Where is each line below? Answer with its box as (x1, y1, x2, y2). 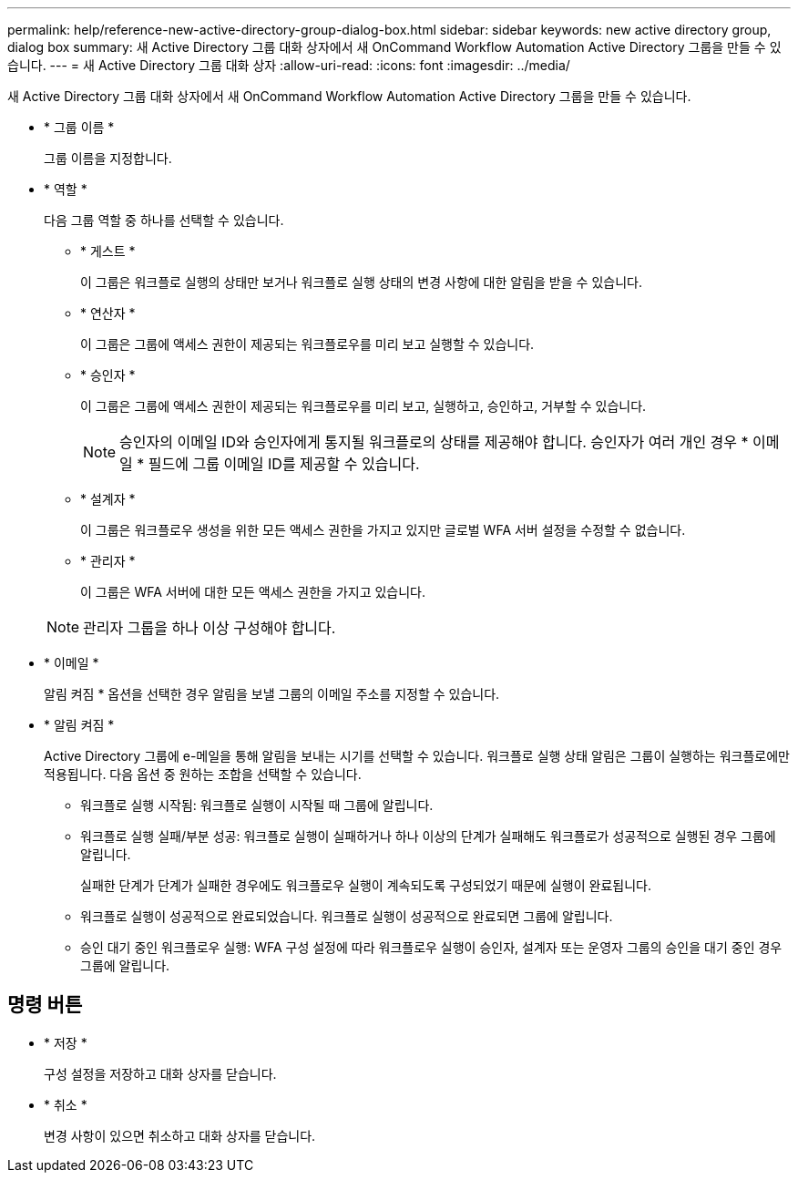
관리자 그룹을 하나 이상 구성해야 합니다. (83, 619, 336, 637)
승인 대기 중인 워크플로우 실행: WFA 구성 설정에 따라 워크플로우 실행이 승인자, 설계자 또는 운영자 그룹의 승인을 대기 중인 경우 (80, 939, 783, 955)
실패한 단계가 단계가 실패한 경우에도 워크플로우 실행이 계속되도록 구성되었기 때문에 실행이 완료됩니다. (80, 877, 651, 893)
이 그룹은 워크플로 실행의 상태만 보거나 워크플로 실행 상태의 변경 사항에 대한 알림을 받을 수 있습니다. (80, 274, 642, 290)
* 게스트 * (80, 243, 136, 259)
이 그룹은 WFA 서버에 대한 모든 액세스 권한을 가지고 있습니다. (80, 584, 426, 600)
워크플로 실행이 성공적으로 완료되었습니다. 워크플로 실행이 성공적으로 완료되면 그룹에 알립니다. (80, 908, 613, 924)
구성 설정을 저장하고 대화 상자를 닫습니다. (44, 1065, 277, 1082)
